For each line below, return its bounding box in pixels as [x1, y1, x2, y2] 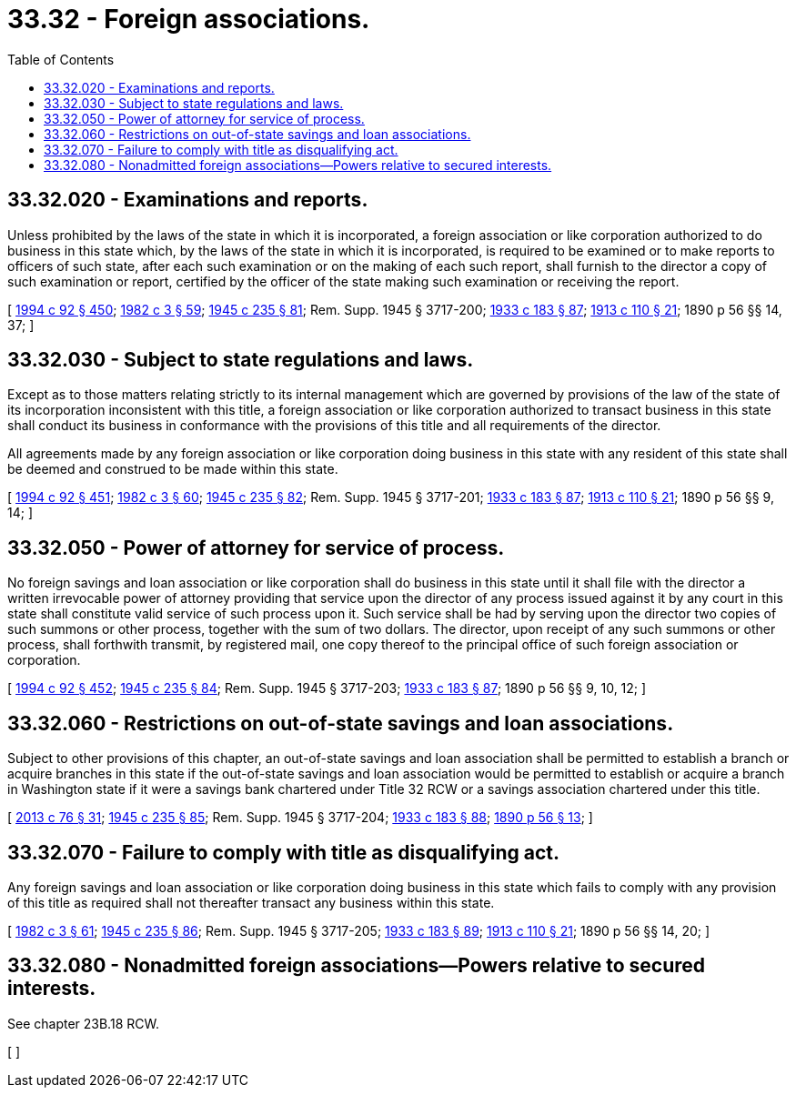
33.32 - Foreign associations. [7, 4, 370, 35]
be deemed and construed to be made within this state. [7, 461, 338, 477]
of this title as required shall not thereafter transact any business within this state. [7, 894, 495, 910]
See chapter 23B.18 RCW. [7, 1015, 159, 1031]
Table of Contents [7, 51, 115, 67]
